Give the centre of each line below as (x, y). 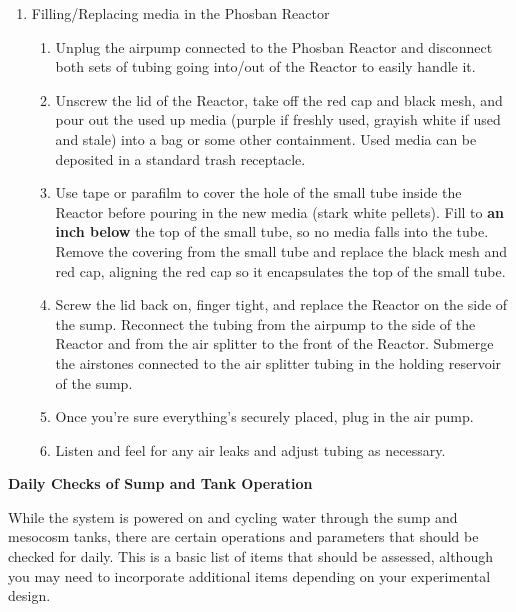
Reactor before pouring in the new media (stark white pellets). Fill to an (279, 211)
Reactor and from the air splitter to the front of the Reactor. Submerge (274, 343)
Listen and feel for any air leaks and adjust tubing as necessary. (250, 449)
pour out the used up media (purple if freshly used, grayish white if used (278, 119)
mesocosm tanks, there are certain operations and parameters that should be (243, 536)
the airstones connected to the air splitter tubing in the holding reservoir (278, 362)
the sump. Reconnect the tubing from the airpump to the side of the (265, 323)
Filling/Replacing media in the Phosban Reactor (180, 13)
